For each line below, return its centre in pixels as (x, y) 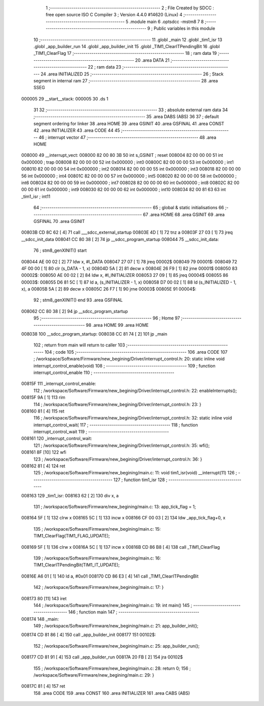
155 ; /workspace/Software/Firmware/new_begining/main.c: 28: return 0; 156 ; (112, 668)
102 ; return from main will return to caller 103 (79, 345)
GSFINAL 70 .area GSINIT (59, 221)
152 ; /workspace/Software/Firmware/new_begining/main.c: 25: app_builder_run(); (117, 646)
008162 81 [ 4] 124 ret (43, 466)
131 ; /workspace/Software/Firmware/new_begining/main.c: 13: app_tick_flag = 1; (115, 507)
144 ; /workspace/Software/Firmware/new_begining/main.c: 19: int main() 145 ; (113, 605)
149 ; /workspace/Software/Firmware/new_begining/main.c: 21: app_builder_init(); (116, 626)
